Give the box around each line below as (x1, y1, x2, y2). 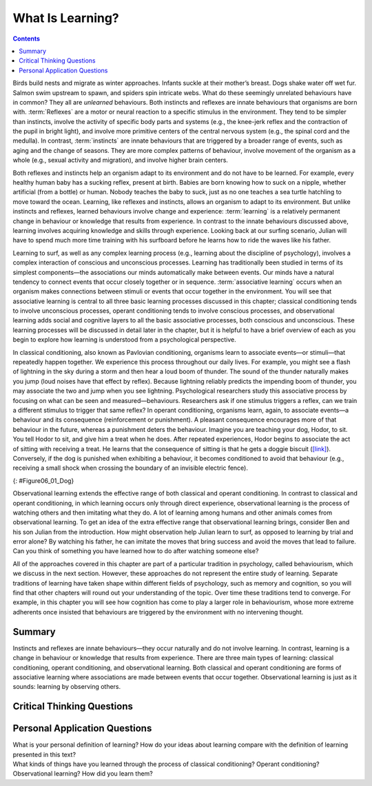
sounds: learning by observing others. (12, 683, 121, 691)
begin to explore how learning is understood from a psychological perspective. (12, 335, 237, 344)
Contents (12, 34, 41, 43)
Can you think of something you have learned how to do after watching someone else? (12, 547, 259, 555)
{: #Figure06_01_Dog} (12, 476, 74, 485)
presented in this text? (12, 750, 76, 758)
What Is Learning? (12, 10, 120, 25)
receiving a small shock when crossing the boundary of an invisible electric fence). (12, 464, 248, 472)
